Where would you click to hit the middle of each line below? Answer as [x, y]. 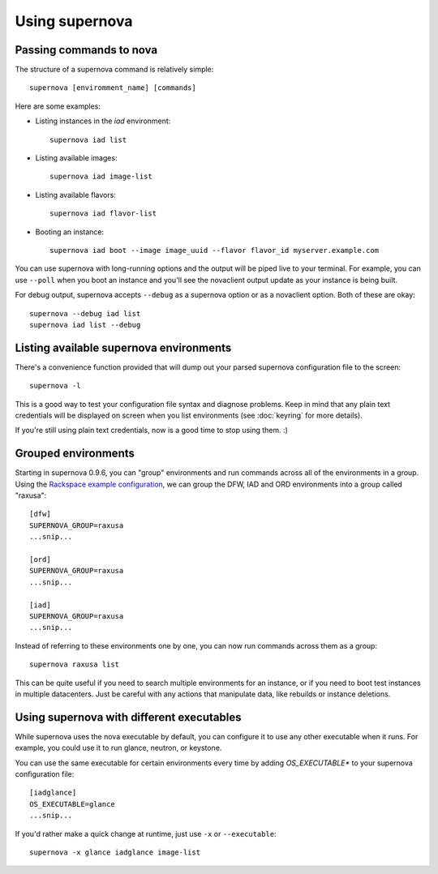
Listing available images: [76, 158]
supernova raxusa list [75, 664]
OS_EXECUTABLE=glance [72, 804]
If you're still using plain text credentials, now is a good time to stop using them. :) [151, 431]
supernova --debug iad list [85, 313]
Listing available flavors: [76, 195]
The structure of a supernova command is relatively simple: [114, 70]
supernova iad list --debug [85, 325]
